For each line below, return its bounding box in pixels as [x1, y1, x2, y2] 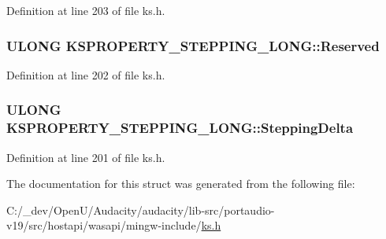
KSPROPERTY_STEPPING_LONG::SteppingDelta [6, 118, 354, 138]
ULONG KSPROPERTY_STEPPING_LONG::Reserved [6, 35, 380, 55]
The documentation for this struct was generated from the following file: [6, 175, 355, 192]
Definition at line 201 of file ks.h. [6, 149, 165, 165]
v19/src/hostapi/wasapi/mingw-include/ [6, 217, 202, 233]
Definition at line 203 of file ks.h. [6, 2, 165, 18]
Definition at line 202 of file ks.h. [6, 66, 165, 83]
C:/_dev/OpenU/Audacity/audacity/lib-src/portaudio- [6, 201, 275, 218]
